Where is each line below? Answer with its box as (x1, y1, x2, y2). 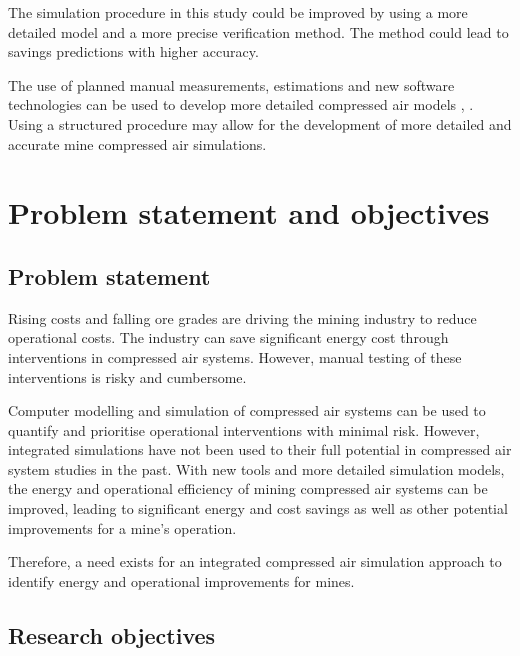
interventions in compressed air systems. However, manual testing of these (8, 346, 462, 367)
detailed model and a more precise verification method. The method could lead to (8, 21, 509, 42)
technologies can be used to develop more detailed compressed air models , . (8, 94, 474, 115)
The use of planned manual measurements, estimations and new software (8, 74, 455, 95)
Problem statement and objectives (8, 192, 490, 233)
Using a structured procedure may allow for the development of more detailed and (8, 113, 512, 134)
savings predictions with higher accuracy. (8, 41, 259, 62)
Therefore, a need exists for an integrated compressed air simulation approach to (8, 551, 502, 572)
